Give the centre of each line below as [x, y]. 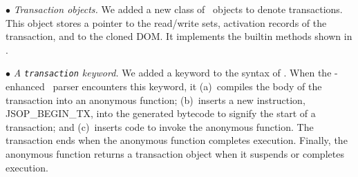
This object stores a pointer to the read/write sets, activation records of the [166, 22]
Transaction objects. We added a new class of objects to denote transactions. [178, 9]
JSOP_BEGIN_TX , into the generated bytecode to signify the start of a [161, 113]
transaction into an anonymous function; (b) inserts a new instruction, [156, 100]
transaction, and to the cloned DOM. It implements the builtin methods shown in [179, 36]
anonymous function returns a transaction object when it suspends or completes [175, 154]
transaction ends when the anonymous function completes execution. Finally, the [177, 140]
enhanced [25, 86]
